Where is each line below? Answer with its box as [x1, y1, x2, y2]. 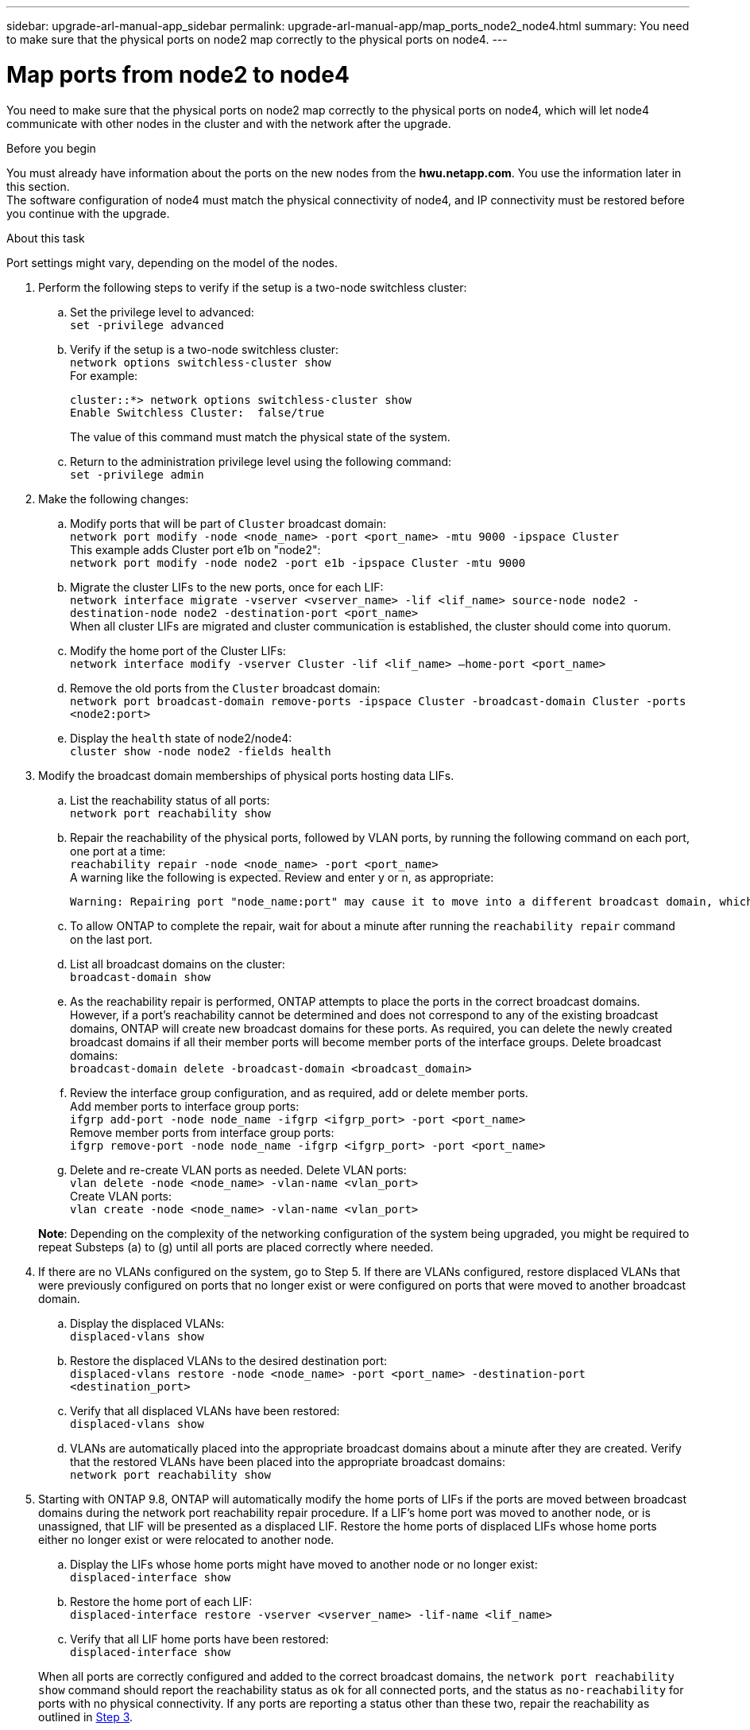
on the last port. [70, 932, 153, 946]
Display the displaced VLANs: [70, 1316, 225, 1330]
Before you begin [6, 141, 96, 155]
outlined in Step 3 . [38, 1709, 133, 1724]
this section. [6, 179, 70, 193]
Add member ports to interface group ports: [70, 1099, 300, 1113]
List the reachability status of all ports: [70, 793, 270, 807]
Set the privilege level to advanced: [70, 304, 254, 319]
